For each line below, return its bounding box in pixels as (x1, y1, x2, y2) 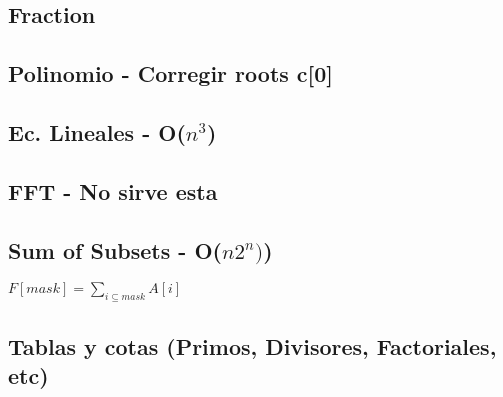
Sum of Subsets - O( (8, 234, 222, 265)
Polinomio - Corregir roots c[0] (8, 58, 334, 89)
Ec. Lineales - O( (8, 116, 186, 147)
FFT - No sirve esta (8, 175, 218, 206)
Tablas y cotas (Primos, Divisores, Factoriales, (8, 330, 497, 361)
